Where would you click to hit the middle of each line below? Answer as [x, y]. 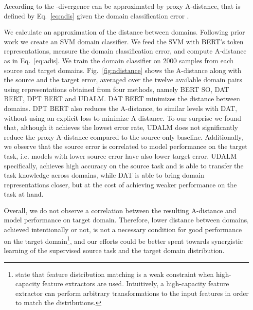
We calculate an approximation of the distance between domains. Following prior [125, 32]
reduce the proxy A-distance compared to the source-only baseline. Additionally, [124, 137]
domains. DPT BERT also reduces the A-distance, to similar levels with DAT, [121, 108]
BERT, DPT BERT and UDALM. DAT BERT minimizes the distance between [122, 99]
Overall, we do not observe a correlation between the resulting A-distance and [120, 210]
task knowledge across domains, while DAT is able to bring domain [104, 175]
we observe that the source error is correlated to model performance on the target [126, 146]
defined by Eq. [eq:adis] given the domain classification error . [97, 15]
